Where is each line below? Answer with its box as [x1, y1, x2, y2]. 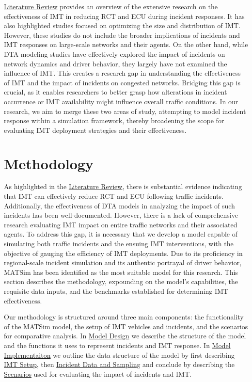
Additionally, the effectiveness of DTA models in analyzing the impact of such [4, 200, 235, 210]
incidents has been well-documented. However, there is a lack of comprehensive [4, 210, 238, 220]
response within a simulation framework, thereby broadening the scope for [4, 115, 224, 126]
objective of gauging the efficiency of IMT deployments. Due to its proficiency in [4, 248, 243, 258]
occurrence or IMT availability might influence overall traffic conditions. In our [4, 96, 238, 106]
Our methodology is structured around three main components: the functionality [4, 312, 244, 322]
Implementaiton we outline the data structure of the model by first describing [4, 350, 235, 360]
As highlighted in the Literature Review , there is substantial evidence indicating [4, 181, 242, 191]
